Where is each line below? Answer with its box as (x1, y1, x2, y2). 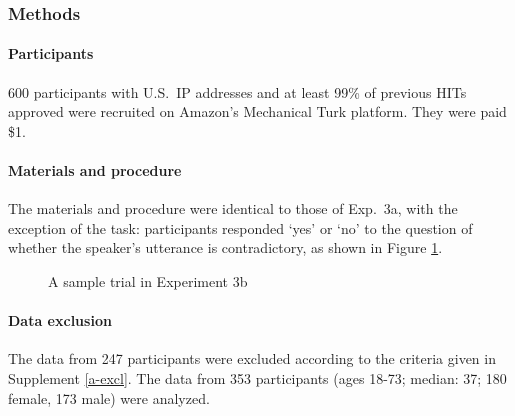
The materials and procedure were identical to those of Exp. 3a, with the (8, 198, 458, 219)
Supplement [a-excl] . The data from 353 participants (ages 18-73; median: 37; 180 (8, 367, 507, 388)
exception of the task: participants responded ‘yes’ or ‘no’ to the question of (8, 217, 473, 238)
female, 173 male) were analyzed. (8, 387, 210, 408)
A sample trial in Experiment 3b (48, 271, 248, 291)
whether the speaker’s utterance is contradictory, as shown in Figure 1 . (8, 237, 443, 258)
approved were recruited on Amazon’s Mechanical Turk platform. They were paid (8, 101, 507, 122)
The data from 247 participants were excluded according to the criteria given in (8, 348, 496, 369)
